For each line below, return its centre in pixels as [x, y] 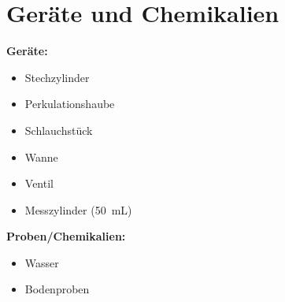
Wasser [42, 262]
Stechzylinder [57, 77]
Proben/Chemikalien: [66, 236]
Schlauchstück [59, 130]
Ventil [39, 183]
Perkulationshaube [70, 104]
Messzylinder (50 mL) [78, 209]
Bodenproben [57, 289]
